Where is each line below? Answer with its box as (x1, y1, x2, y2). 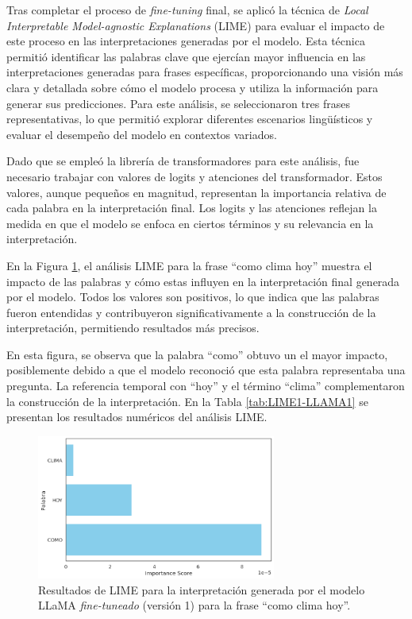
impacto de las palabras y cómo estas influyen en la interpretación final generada (6, 273, 400, 289)
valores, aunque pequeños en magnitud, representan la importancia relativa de (6, 184, 387, 200)
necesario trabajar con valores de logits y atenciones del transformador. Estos (6, 168, 383, 184)
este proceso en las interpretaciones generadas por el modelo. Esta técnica (6, 33, 365, 49)
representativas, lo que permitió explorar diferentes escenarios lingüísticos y (6, 110, 373, 127)
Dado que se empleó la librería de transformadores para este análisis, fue (6, 153, 360, 169)
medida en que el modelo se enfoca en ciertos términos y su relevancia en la (6, 215, 374, 231)
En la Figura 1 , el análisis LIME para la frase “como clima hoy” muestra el (6, 257, 372, 273)
